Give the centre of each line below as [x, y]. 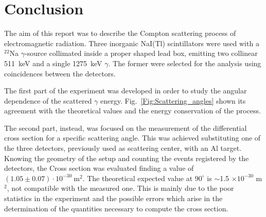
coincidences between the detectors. [60, 73]
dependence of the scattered [48, 100]
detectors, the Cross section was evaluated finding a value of [99, 168]
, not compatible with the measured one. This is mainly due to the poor [120, 188]
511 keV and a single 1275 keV [53, 63]
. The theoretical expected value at [138, 178]
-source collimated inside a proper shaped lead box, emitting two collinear [141, 53]
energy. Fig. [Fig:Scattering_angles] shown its [173, 100]
